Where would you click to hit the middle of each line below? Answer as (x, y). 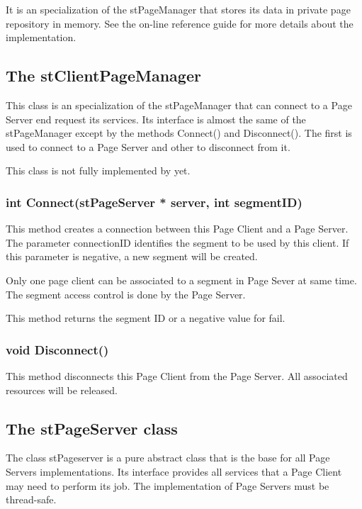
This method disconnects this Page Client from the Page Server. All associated (177, 375)
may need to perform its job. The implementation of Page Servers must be (168, 485)
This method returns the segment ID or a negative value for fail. (146, 318)
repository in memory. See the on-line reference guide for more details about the (180, 23)
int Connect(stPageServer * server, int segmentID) (154, 202)
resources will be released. (62, 390)
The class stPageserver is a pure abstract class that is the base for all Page (168, 458)
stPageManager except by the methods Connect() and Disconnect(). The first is (179, 133)
